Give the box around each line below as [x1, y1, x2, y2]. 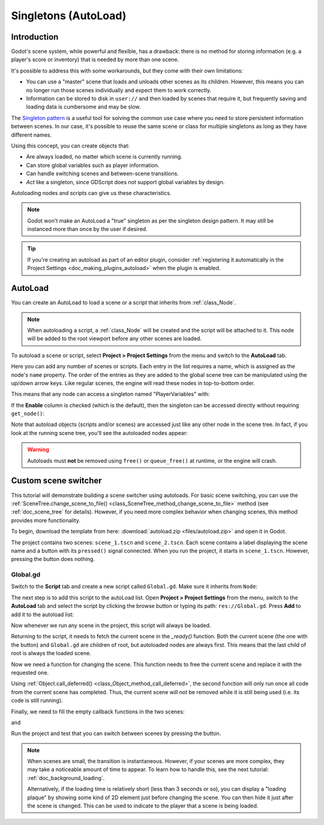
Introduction [11, 32, 59, 42]
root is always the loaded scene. [11, 650, 91, 657]
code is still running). [11, 697, 63, 704]
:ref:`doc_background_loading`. [27, 774, 105, 781]
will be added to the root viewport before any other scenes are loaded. [27, 335, 202, 342]
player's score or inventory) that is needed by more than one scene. [11, 56, 179, 63]
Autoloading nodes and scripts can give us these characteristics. [11, 189, 172, 196]
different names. [11, 131, 52, 138]
